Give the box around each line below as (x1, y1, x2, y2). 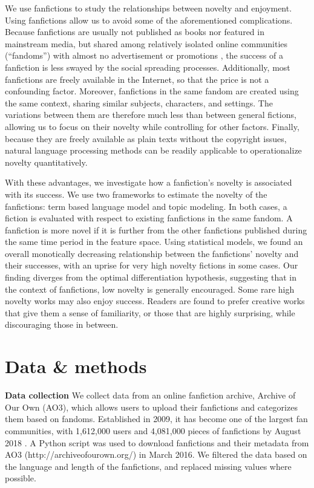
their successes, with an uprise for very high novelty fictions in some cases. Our (5, 259, 298, 272)
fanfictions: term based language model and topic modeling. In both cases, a (5, 200, 287, 212)
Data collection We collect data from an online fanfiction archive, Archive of (5, 389, 296, 402)
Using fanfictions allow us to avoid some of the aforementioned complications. (5, 13, 293, 26)
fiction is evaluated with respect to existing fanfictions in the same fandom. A (5, 212, 293, 224)
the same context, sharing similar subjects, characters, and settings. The (5, 96, 273, 109)
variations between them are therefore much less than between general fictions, (5, 108, 296, 121)
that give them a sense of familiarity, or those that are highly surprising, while (5, 306, 295, 319)
